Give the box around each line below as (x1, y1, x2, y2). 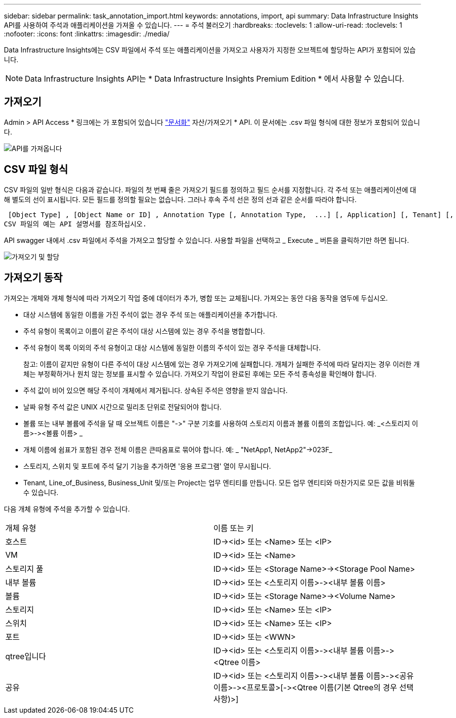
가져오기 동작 (4, 272, 63, 284)
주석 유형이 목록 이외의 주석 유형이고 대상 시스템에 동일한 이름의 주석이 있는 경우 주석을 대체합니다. (23, 343, 321, 352)
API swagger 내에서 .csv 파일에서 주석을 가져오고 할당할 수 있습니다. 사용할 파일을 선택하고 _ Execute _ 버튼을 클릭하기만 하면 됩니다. (4, 236, 409, 244)
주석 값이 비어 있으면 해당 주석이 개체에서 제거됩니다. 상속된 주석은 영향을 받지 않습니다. (23, 386, 288, 394)
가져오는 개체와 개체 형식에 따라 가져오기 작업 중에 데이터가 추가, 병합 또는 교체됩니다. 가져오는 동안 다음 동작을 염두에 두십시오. (4, 293, 388, 302)
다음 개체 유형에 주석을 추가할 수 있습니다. (4, 504, 130, 513)
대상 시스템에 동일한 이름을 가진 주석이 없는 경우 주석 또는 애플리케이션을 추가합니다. (23, 310, 277, 319)
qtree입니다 (5, 651, 46, 661)
